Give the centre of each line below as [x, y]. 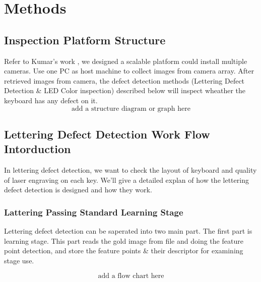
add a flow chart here [131, 276]
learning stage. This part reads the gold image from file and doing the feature [124, 240]
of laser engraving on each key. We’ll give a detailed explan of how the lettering [126, 180]
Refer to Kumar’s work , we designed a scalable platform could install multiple [126, 61]
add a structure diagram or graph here [131, 109]
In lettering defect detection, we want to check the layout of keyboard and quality [130, 170]
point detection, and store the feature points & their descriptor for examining [124, 251]
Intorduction [38, 149]
